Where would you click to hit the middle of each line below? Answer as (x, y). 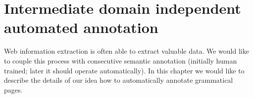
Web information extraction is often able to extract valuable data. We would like (126, 51)
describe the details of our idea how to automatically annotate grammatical (119, 80)
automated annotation (81, 27)
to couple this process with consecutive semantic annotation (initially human (121, 60)
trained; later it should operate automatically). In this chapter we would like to (124, 70)
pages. (13, 89)
